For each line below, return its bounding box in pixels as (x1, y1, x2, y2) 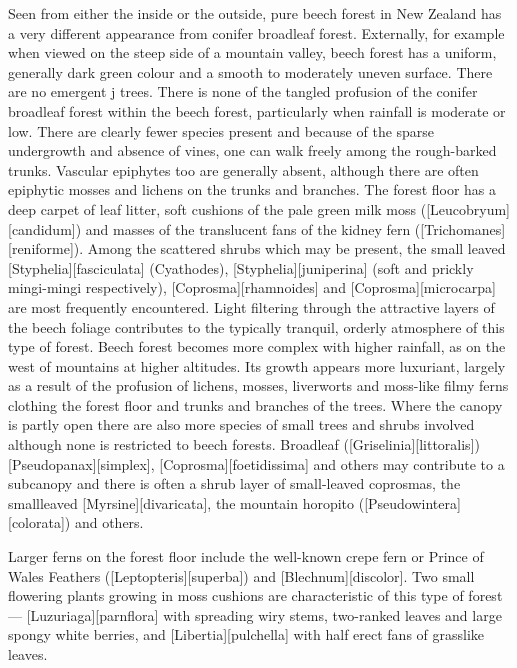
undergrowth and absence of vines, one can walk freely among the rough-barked (8, 140, 497, 161)
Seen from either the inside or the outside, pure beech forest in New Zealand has (8, 3, 502, 23)
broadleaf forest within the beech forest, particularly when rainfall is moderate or (8, 100, 506, 121)
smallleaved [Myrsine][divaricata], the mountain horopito (8, 492, 355, 513)
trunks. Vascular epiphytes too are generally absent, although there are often (8, 159, 479, 180)
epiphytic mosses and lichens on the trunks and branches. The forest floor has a (8, 179, 497, 200)
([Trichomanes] (414, 218, 506, 239)
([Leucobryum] (420, 198, 510, 219)
